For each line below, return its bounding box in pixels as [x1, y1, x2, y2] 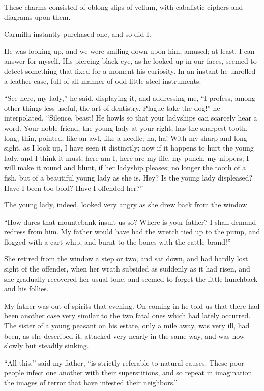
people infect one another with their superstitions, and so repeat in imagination [4, 367, 252, 378]
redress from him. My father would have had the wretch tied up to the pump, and [4, 226, 260, 237]
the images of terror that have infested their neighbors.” [4, 377, 178, 387]
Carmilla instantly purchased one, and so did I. [4, 28, 151, 39]
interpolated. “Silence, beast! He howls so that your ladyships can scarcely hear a [4, 112, 257, 123]
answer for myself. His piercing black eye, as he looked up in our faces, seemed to [4, 55, 257, 66]
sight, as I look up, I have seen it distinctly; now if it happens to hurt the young [4, 142, 254, 153]
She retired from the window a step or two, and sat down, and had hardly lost [4, 253, 248, 264]
